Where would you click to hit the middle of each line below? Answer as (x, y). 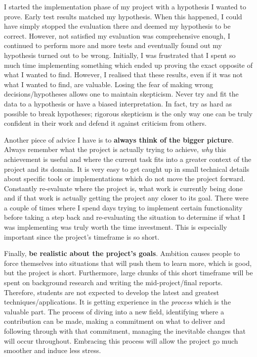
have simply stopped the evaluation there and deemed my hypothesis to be (117, 26)
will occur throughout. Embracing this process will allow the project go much (121, 340)
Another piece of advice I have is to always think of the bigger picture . (119, 139)
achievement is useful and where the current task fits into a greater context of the (128, 159)
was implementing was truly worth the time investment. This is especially (116, 227)
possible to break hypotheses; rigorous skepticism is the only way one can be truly (128, 113)
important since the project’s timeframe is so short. (82, 236)
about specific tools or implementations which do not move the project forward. (125, 178)
